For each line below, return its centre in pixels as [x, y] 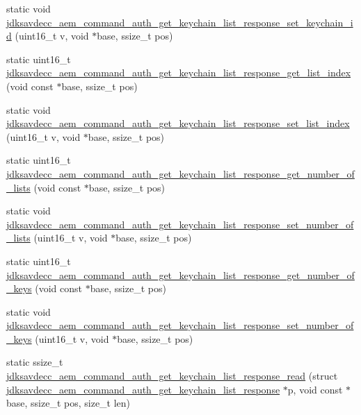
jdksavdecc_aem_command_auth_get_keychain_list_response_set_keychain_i [180, 22]
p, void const [315, 389]
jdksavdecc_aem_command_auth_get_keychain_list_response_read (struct [172, 376]
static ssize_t [35, 362]
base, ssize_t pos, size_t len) [69, 403]
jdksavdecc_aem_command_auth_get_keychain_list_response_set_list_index [178, 123]
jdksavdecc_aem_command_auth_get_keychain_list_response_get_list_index [179, 73]
